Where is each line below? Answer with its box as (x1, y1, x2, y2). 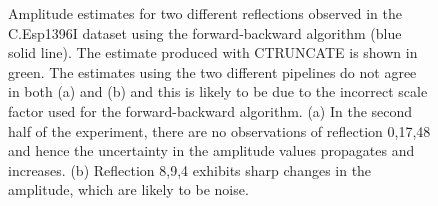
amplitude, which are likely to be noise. (8, 179, 249, 200)
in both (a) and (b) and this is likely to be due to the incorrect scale (8, 81, 428, 102)
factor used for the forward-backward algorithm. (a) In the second (8, 100, 413, 121)
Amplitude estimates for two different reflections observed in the (8, 3, 402, 23)
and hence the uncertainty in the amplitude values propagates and (8, 140, 415, 161)
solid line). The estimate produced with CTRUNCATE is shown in (8, 42, 418, 63)
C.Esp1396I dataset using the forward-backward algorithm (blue (8, 22, 402, 43)
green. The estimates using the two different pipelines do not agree (8, 61, 417, 82)
